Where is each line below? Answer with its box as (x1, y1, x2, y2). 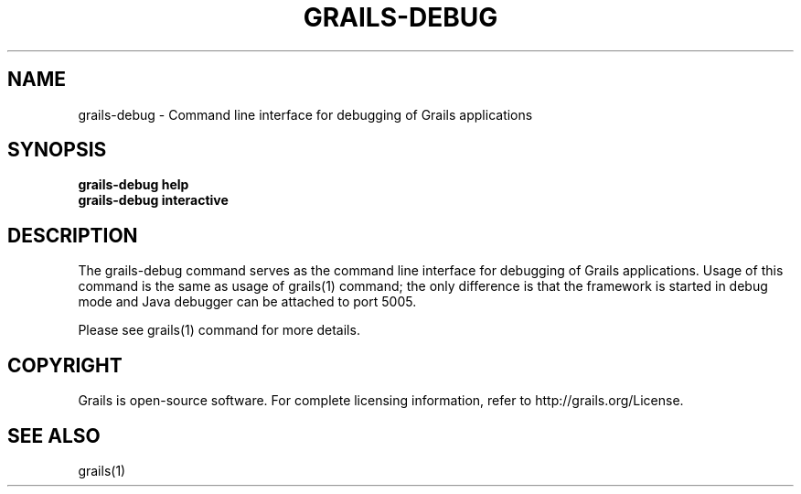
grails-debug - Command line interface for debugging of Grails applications (78, 106, 533, 123)
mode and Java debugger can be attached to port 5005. (78, 294, 417, 310)
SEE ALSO (7, 424, 101, 447)
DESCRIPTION (7, 223, 138, 247)
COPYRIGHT (7, 353, 123, 377)
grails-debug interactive (78, 192, 229, 209)
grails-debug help (78, 177, 189, 193)
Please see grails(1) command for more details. (78, 322, 360, 338)
